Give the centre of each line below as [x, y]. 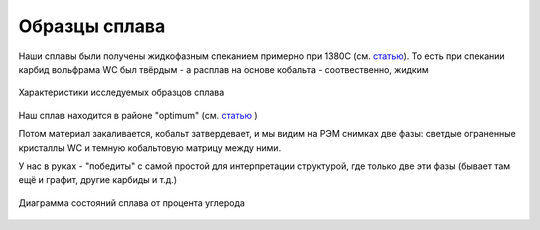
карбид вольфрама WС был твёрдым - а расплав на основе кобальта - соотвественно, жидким [223, 69]
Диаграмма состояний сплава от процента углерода [131, 202]
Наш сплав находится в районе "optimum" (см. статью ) [138, 115]
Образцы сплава [92, 26]
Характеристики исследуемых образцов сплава [121, 92]
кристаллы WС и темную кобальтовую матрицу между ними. [150, 147]
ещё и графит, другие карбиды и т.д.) [98, 180]
